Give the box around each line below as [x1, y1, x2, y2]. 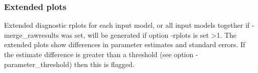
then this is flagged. [74, 59, 135, 69]
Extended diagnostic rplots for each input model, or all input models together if [4, 20, 250, 30]
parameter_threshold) [4, 59, 72, 69]
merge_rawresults [4, 29, 59, 40]
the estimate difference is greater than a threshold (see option [4, 49, 194, 59]
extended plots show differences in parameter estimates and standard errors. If [4, 39, 245, 50]
